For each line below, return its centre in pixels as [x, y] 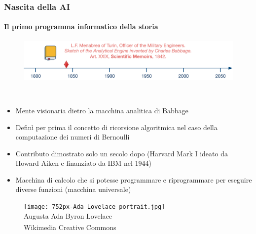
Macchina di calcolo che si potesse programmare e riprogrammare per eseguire [134, 179]
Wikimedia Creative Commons [70, 227]
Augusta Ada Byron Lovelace [68, 215]
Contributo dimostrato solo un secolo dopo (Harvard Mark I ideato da [122, 153]
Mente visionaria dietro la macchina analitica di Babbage [102, 110]
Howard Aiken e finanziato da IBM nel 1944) [83, 163]
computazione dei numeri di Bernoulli [73, 137]
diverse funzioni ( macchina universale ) [73, 189]
